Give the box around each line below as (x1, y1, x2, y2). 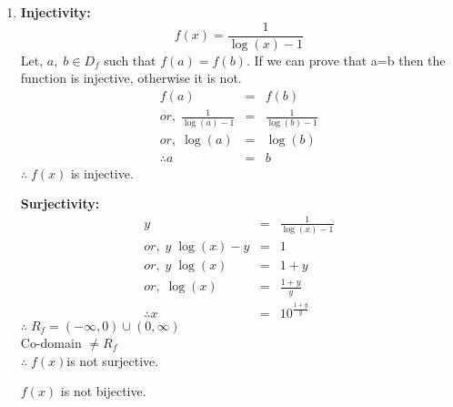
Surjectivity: (20, 194, 100, 213)
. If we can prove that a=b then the (246, 50, 446, 69)
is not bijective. (60, 382, 146, 401)
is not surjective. (66, 351, 159, 370)
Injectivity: (20, 3, 91, 21)
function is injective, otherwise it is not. (20, 68, 242, 87)
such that (104, 50, 156, 69)
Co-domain (20, 333, 82, 351)
